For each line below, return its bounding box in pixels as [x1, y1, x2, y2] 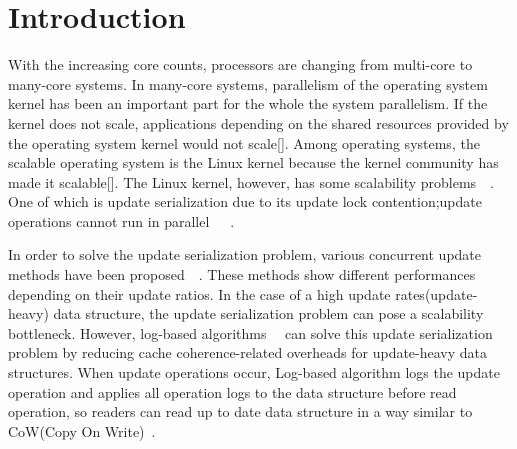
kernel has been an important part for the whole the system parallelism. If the [8, 93, 488, 114]
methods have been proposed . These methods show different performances [8, 264, 476, 285]
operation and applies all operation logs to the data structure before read [8, 381, 457, 402]
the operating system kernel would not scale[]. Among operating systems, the [8, 132, 480, 153]
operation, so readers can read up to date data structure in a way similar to [8, 401, 473, 422]
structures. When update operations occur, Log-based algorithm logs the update [8, 362, 500, 383]
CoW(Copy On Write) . [8, 420, 156, 441]
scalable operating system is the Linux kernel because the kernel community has [8, 152, 499, 173]
